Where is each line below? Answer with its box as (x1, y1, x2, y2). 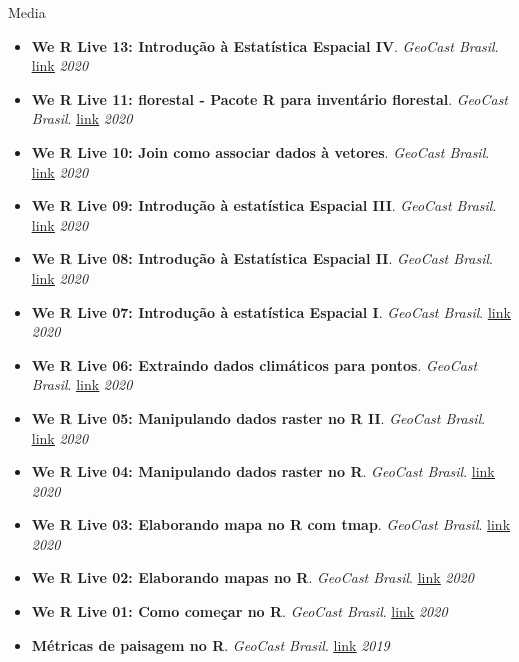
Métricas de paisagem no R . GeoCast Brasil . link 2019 (31, 634, 390, 655)
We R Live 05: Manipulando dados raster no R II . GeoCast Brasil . (31, 407, 486, 428)
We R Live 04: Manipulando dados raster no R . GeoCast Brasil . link (31, 461, 495, 482)
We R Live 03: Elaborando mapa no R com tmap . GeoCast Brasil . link (31, 514, 511, 535)
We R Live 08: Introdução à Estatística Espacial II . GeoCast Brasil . (31, 248, 493, 269)
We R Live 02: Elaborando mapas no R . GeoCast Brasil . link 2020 (31, 567, 474, 588)
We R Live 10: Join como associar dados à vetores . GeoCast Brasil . (31, 141, 490, 162)
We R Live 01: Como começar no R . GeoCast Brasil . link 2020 (31, 601, 448, 622)
